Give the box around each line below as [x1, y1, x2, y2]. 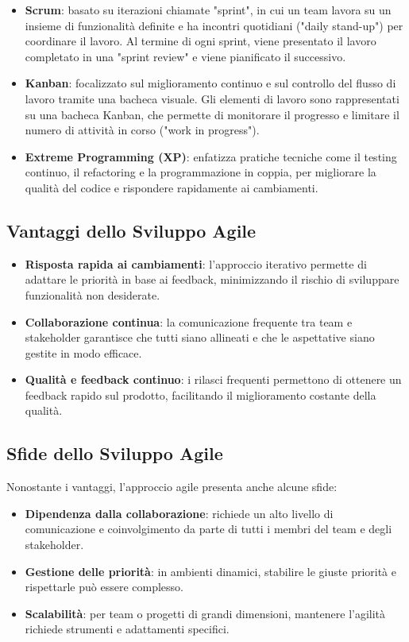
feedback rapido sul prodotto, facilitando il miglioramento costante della [25, 386, 376, 403]
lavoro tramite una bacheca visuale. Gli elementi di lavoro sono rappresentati [25, 90, 399, 106]
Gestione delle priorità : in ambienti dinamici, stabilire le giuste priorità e [25, 563, 397, 579]
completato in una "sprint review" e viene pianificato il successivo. [25, 48, 346, 64]
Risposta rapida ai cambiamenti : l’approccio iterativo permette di [25, 255, 367, 272]
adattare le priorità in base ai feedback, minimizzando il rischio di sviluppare [25, 271, 399, 288]
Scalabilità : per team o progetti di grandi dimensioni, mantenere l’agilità [25, 605, 386, 621]
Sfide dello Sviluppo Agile [6, 441, 223, 466]
